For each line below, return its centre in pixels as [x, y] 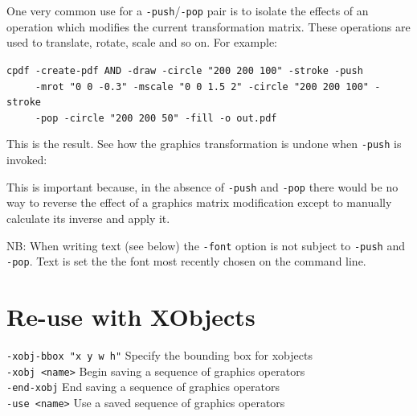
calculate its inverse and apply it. [88, 218]
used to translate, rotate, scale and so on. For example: [142, 42]
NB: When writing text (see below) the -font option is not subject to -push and [206, 245]
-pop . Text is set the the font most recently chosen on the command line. [186, 261]
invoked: [27, 160]
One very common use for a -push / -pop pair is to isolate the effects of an [188, 10]
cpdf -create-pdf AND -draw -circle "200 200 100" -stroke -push [185, 70]
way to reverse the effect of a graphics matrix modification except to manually [199, 202]
